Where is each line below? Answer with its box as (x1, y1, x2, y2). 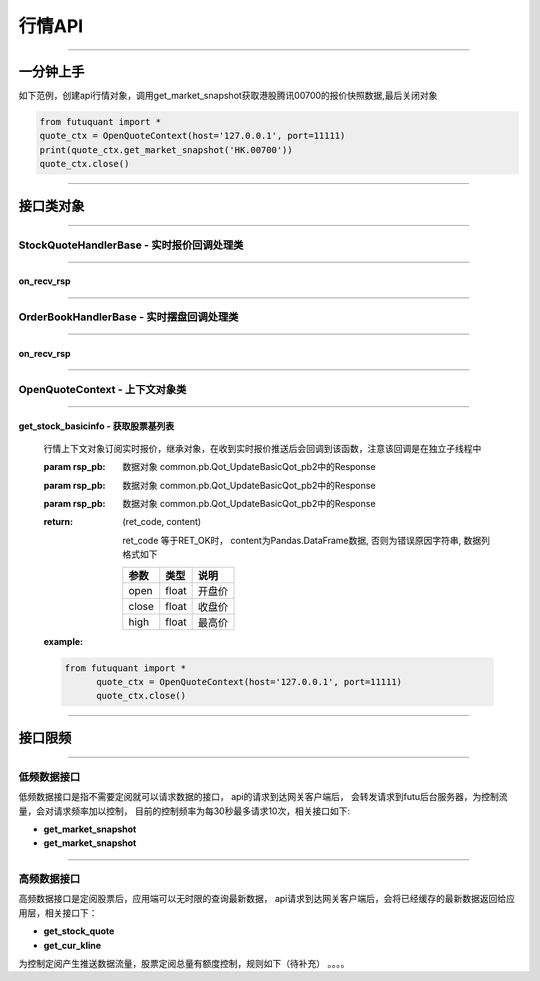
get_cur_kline (43, 939, 102, 951)
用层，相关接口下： (18, 906, 98, 919)
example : (43, 635, 84, 647)
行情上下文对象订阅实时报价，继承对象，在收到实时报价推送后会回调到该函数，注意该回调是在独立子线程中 (43, 442, 482, 454)
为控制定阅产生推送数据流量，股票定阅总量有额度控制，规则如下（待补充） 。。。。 (18, 958, 350, 970)
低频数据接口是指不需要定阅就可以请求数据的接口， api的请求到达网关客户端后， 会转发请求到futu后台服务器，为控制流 (18, 791, 509, 803)
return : (43, 516, 74, 528)
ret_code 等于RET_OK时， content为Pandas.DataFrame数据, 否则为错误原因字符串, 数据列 (122, 534, 490, 546)
